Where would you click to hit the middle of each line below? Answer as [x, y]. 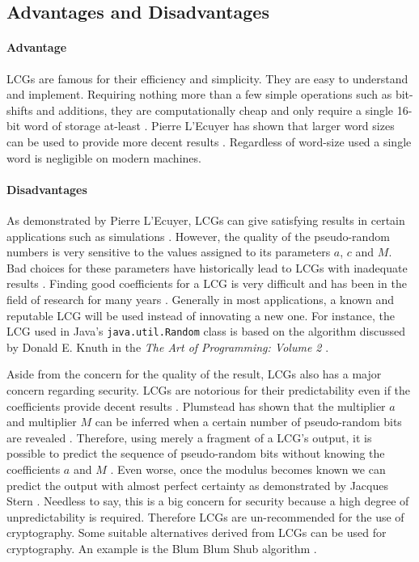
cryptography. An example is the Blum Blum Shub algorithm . [162, 548]
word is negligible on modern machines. [104, 157]
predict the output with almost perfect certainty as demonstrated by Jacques [197, 485]
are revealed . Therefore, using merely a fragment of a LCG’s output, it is [189, 437]
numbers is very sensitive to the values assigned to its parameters [169, 252]
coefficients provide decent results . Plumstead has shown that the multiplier [196, 406]
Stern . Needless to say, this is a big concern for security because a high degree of [208, 501]
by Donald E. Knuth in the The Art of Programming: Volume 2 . [168, 346]
